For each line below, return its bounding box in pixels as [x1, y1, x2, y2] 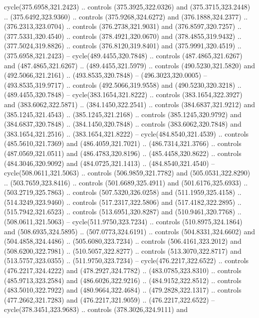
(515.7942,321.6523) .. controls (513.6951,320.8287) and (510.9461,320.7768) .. [4, 206, 242, 217]
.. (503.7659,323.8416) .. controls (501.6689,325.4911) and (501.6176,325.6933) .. [4, 177, 248, 187]
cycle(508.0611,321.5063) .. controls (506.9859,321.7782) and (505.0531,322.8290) [4, 167, 251, 178]
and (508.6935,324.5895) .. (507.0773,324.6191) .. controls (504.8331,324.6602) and [4, 226, 255, 236]
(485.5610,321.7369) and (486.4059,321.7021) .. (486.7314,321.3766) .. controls [4, 138, 242, 149]
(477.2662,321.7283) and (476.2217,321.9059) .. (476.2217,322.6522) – [4, 294, 215, 305]
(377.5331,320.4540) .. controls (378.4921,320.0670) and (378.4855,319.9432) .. [4, 30, 242, 41]
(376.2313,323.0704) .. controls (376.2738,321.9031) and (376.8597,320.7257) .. [4, 21, 242, 31]
